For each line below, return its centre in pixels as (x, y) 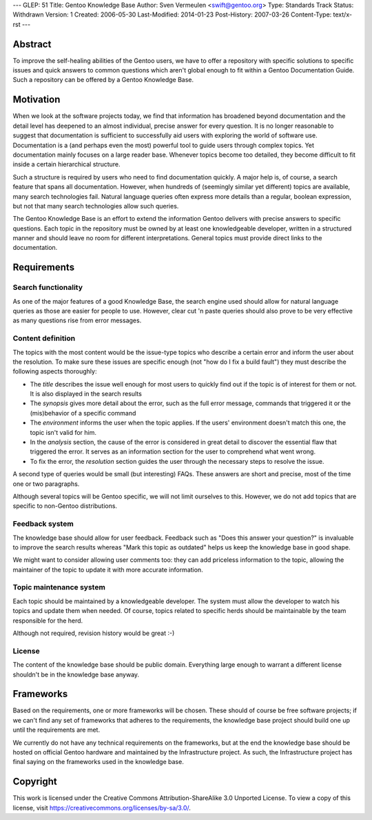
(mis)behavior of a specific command (83, 413)
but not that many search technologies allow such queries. (96, 206)
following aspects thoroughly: (55, 371)
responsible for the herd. (48, 621)
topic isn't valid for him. (63, 432)
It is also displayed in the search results (86, 394)
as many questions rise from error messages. (77, 320)
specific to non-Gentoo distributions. (65, 506)
